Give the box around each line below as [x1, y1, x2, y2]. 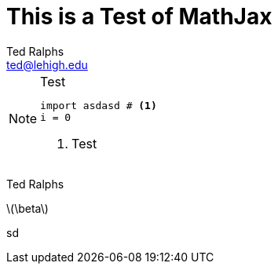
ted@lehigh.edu [6, 57, 88, 71]
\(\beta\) [6, 201, 49, 215]
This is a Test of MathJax [6, 3, 273, 30]
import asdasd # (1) [40, 99, 157, 111]
